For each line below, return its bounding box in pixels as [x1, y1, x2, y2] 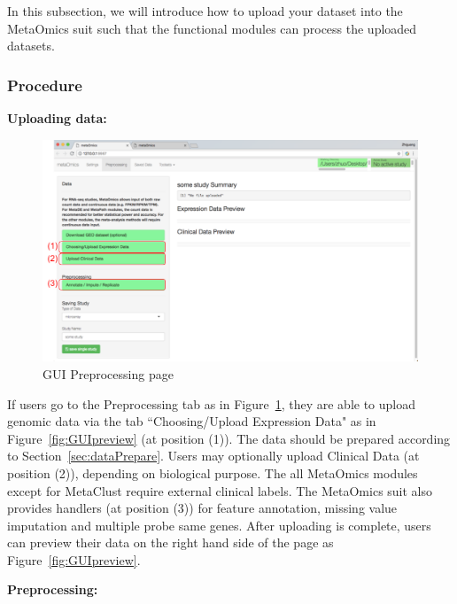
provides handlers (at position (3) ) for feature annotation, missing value [7, 499, 398, 517]
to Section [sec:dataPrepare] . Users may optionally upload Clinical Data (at [7, 446, 420, 465]
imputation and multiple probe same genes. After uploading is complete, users [7, 515, 431, 534]
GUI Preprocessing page [43, 364, 174, 383]
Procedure [7, 74, 82, 96]
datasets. [7, 36, 55, 55]
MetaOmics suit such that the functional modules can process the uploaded [7, 19, 417, 37]
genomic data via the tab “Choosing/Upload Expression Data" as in [7, 412, 376, 430]
